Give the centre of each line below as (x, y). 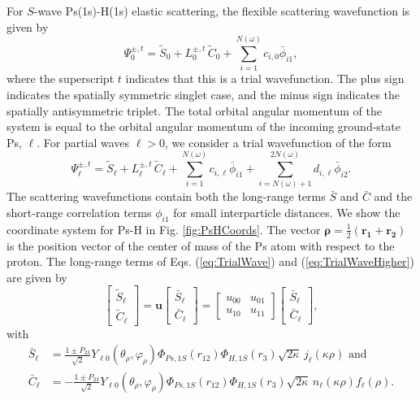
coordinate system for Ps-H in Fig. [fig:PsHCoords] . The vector (164, 229)
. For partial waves (83, 142)
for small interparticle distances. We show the (287, 213)
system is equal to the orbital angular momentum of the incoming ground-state (204, 126)
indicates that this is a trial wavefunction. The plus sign (265, 78)
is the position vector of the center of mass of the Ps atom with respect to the (201, 245)
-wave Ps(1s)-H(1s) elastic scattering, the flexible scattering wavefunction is (222, 11)
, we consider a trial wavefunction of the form (278, 142)
